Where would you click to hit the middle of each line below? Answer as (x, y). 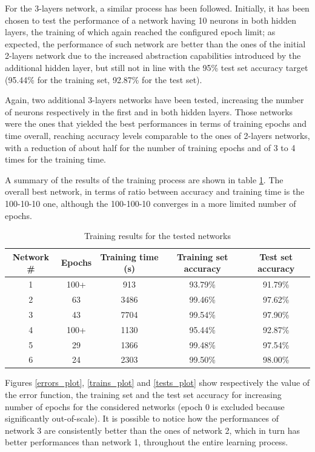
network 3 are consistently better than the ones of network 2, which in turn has (152, 430)
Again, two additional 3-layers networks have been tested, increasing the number (154, 100)
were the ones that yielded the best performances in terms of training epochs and (156, 123)
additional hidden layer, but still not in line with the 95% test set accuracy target (157, 67)
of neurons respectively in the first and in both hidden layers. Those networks (149, 111)
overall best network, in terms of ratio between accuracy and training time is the (155, 191)
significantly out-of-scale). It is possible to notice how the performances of (142, 418)
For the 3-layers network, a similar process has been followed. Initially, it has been (157, 8)
